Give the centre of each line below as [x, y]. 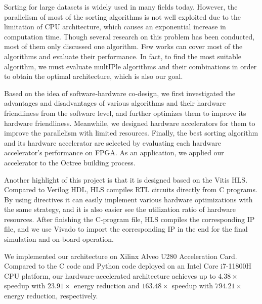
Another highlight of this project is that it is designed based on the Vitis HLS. [126, 179]
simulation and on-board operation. [59, 239]
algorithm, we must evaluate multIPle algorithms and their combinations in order [130, 66]
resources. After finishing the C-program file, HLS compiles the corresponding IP [129, 219]
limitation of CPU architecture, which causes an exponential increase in [115, 27]
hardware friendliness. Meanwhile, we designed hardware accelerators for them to [130, 123]
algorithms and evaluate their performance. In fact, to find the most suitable [123, 56]
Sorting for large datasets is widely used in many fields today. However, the [121, 7]
